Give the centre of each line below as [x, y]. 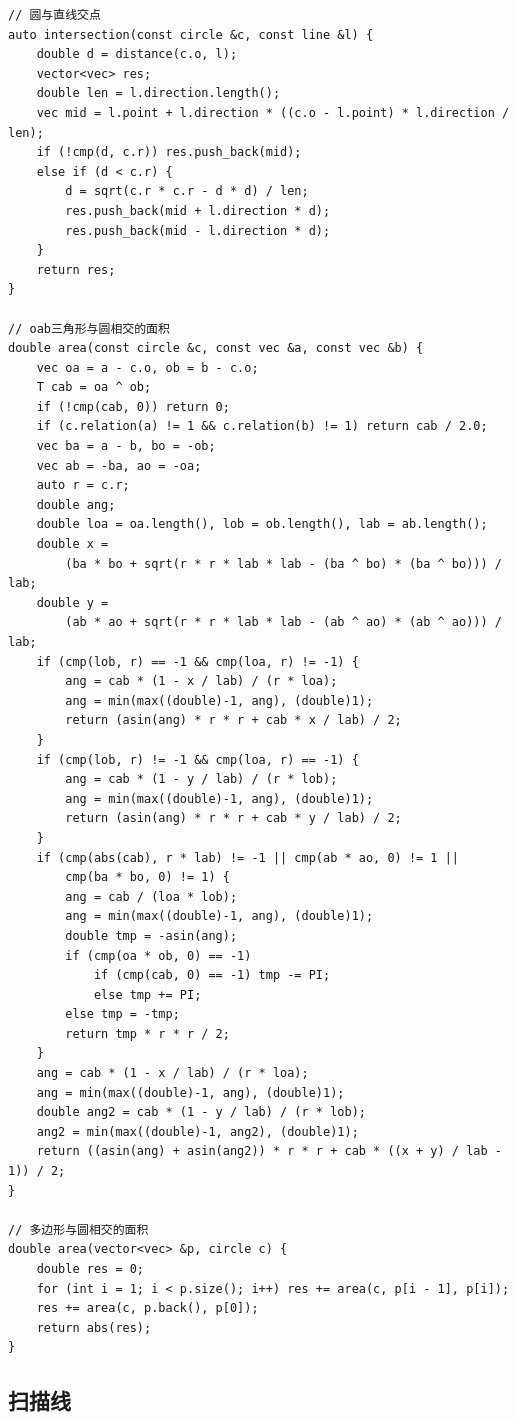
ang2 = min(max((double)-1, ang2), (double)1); [197, 1131]
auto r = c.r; [83, 485]
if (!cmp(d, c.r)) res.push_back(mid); [169, 152]
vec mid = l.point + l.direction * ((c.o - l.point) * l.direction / [273, 112]
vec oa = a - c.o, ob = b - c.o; [147, 367]
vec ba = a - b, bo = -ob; [126, 446]
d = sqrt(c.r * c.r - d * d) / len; [187, 191]
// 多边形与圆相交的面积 [78, 1229]
